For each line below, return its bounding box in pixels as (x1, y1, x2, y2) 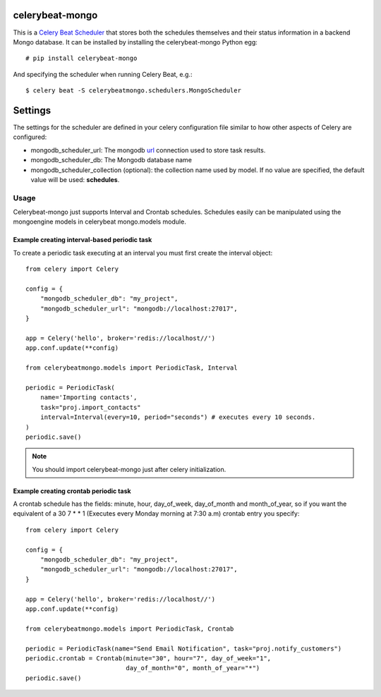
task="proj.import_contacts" (40, 403, 141, 411)
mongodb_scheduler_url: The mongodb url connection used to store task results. (30, 145, 266, 154)
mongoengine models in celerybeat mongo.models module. (13, 217, 186, 226)
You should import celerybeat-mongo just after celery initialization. (32, 465, 226, 473)
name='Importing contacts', (40, 394, 138, 401)
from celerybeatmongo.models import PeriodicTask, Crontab (25, 624, 234, 633)
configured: (13, 133, 47, 141)
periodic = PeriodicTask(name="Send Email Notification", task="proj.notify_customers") (25, 644, 342, 653)
